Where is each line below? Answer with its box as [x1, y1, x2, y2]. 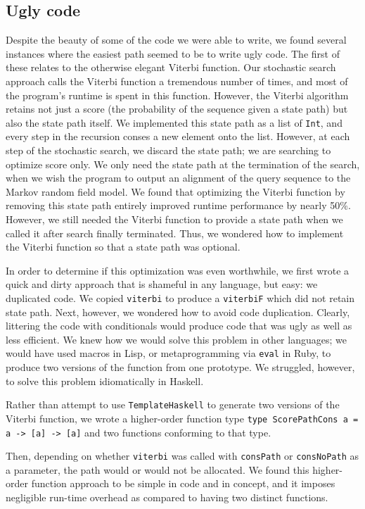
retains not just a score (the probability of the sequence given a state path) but [6, 101, 348, 116]
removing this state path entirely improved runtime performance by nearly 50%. [6, 198, 351, 213]
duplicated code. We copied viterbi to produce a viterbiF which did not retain [6, 290, 355, 305]
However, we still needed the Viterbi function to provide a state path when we [6, 211, 343, 226]
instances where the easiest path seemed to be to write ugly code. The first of [6, 46, 340, 61]
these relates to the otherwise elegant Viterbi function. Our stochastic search [6, 60, 336, 75]
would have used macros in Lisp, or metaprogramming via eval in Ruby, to [6, 346, 331, 360]
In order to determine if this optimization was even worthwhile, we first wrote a [6, 263, 350, 277]
